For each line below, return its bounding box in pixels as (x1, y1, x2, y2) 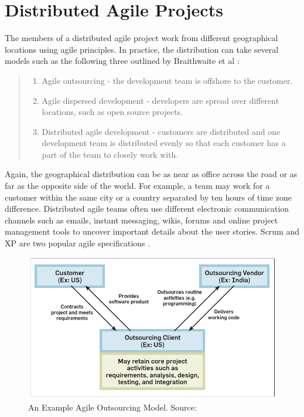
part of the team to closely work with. (42, 148, 179, 160)
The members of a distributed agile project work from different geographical (5, 32, 278, 44)
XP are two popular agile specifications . (5, 237, 151, 249)
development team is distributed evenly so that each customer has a (42, 137, 286, 149)
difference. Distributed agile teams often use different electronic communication (5, 202, 289, 215)
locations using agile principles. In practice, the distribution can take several (5, 43, 279, 55)
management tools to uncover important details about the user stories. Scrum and (5, 225, 300, 238)
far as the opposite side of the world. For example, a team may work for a (5, 179, 270, 192)
